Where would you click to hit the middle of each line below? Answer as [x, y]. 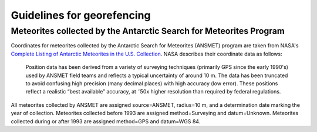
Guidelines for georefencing [81, 15]
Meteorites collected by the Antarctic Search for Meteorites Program [148, 31]
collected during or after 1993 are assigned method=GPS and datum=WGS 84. [106, 121]
